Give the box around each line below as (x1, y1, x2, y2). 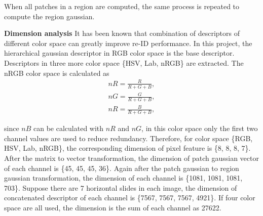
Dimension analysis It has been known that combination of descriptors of (4, 28, 240, 38)
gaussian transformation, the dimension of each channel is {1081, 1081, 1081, (4, 172, 243, 183)
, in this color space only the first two (141, 123, 258, 134)
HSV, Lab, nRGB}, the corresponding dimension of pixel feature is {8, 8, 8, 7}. (4, 143, 251, 153)
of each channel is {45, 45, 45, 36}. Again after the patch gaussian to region (4, 162, 239, 173)
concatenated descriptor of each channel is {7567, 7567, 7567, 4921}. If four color (4, 192, 255, 203)
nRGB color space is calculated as (4, 67, 109, 78)
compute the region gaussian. (4, 11, 95, 21)
